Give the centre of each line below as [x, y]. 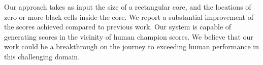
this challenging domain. [42, 56]
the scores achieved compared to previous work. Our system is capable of [118, 27]
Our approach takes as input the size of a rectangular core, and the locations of [128, 7]
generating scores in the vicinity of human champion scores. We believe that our [129, 36]
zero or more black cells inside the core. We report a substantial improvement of [129, 17]
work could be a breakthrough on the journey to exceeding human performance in [131, 46]
